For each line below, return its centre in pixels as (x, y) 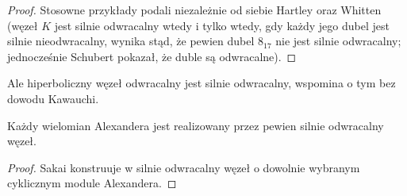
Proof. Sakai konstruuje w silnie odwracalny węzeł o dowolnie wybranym (184, 167)
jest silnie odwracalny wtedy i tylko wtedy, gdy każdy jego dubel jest (222, 25)
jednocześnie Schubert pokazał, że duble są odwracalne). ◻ (152, 56)
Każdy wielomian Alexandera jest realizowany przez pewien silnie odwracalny (196, 125)
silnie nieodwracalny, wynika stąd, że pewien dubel (131, 41)
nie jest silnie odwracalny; (338, 41)
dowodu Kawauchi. (53, 98)
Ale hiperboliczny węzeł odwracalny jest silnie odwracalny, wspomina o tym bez (202, 83)
